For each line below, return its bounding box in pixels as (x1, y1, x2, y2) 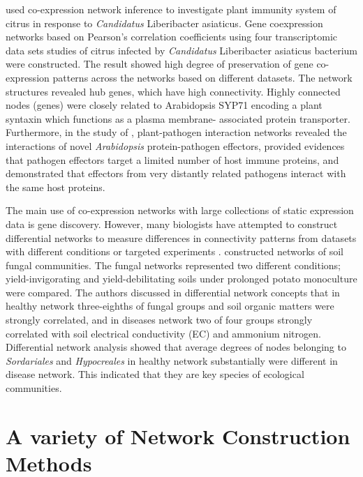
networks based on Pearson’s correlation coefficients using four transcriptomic (6, 29, 338, 44)
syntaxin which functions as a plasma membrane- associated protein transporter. (6, 111, 350, 126)
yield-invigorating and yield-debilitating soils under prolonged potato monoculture (6, 271, 357, 286)
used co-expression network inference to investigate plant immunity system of (6, 2, 336, 16)
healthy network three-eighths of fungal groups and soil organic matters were (6, 298, 334, 313)
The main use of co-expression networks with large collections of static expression (6, 203, 354, 218)
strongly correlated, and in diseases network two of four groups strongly (6, 312, 313, 327)
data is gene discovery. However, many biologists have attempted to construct (6, 216, 338, 231)
